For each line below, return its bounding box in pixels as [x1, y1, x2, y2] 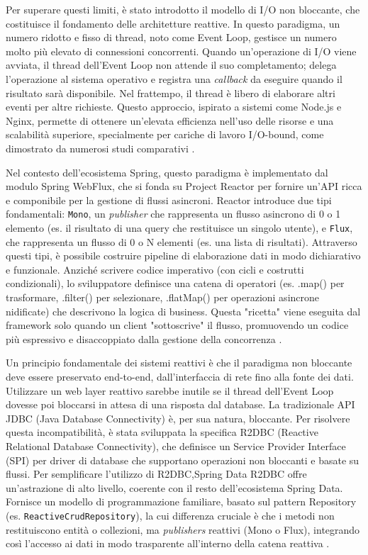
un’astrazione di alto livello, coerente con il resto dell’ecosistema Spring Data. [6, 480, 343, 495]
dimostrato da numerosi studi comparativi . [6, 140, 195, 155]
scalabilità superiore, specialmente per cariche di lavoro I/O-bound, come [6, 127, 324, 142]
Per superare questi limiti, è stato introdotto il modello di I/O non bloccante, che [6, 2, 360, 16]
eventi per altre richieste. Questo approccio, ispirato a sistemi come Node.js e [6, 99, 342, 114]
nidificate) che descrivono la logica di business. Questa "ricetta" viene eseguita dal [6, 303, 361, 318]
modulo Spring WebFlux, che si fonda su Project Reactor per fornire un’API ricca [6, 179, 362, 194]
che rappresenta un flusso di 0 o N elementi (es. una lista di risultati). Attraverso [6, 234, 357, 249]
